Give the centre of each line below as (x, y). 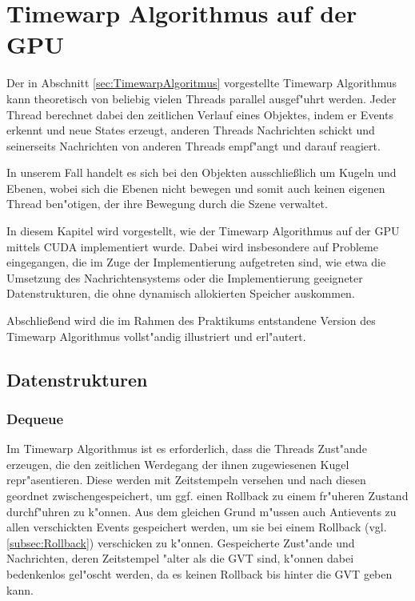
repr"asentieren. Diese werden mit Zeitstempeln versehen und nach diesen (186, 480)
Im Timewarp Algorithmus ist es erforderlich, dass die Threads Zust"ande (187, 449)
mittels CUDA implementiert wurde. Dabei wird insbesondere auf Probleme (192, 246)
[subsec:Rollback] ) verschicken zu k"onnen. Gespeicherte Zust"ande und (181, 542)
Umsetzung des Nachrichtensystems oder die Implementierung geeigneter (185, 277)
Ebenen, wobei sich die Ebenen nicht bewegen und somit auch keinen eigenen (196, 188)
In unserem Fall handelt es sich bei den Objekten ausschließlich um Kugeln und (202, 172)
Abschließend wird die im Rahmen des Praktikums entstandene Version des (191, 321)
